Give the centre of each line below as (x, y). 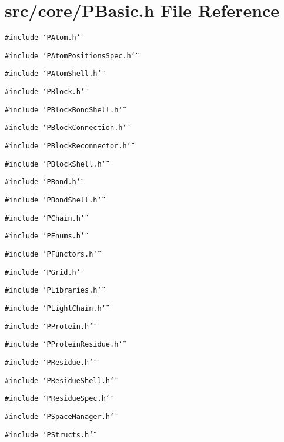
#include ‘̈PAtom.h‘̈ (43, 38)
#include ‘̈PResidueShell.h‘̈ (60, 380)
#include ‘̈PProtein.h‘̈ (49, 326)
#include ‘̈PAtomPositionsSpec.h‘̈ (70, 56)
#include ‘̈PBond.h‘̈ (43, 182)
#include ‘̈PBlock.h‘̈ (45, 92)
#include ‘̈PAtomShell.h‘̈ (53, 74)
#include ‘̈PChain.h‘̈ (45, 218)
